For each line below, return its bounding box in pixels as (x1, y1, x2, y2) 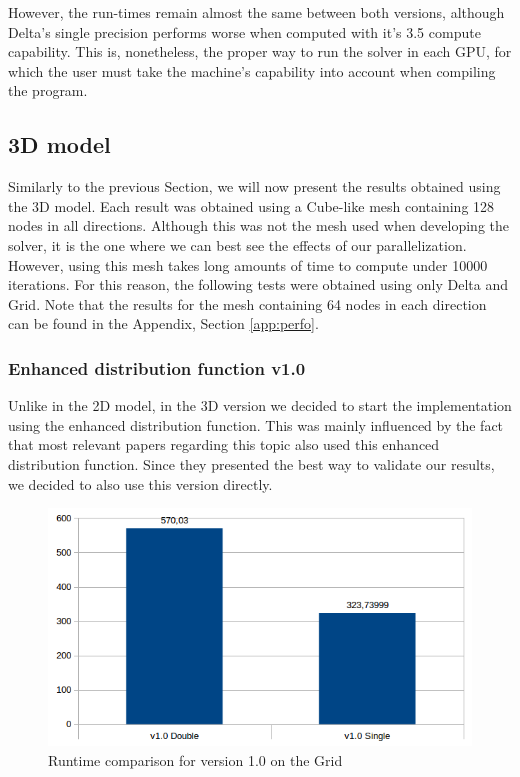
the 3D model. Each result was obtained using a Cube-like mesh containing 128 (8, 195, 495, 216)
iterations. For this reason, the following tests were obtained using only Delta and (8, 274, 508, 295)
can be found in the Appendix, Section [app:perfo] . (8, 313, 319, 334)
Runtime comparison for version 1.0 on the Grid (48, 749, 343, 770)
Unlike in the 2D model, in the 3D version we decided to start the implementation (8, 395, 512, 416)
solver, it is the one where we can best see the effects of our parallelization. (8, 234, 467, 255)
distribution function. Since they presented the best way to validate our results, (8, 453, 495, 474)
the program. (8, 80, 88, 101)
